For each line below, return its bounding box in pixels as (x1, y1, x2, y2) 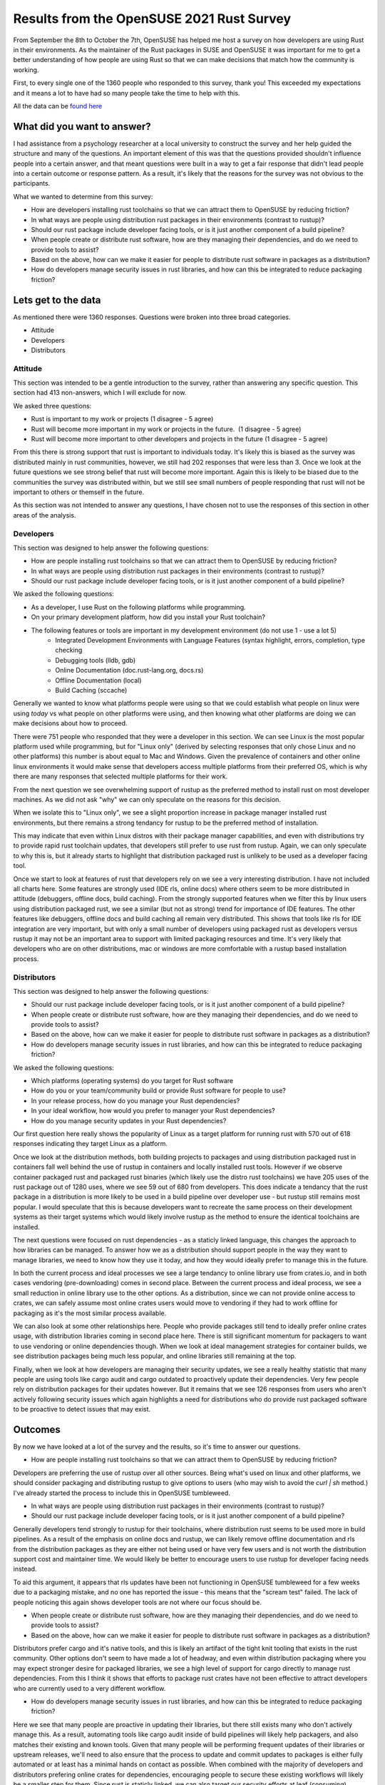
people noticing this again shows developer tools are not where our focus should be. (13, 1598, 262, 1606)
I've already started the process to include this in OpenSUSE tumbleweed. (13, 1489, 231, 1497)
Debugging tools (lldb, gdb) (55, 655, 136, 664)
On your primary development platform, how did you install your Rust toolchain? (31, 613, 265, 621)
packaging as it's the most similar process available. (13, 1309, 167, 1317)
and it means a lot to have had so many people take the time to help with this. (13, 89, 240, 97)
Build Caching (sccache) (55, 686, 128, 694)
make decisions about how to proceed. (13, 719, 128, 728)
